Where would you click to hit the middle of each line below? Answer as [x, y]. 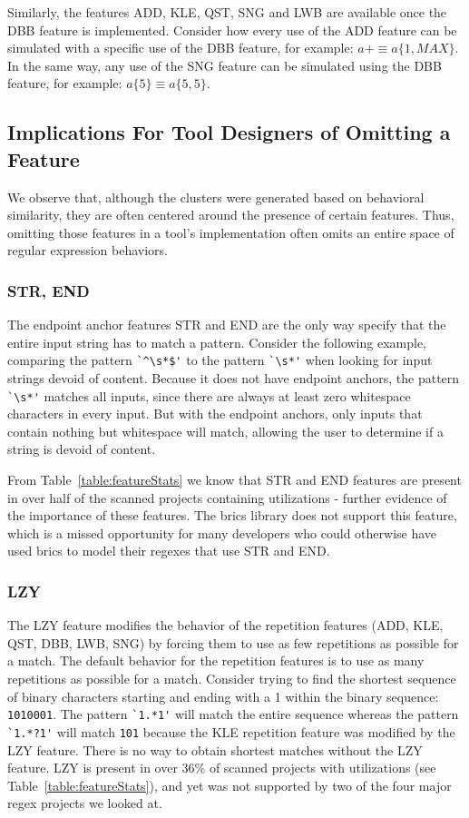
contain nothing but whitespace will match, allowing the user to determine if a [225, 431]
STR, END [49, 290]
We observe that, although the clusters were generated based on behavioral [216, 197]
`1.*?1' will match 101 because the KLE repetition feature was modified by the [231, 731]
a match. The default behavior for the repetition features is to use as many [216, 660]
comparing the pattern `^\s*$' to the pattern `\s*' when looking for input [220, 360]
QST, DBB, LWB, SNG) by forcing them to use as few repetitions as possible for [233, 642]
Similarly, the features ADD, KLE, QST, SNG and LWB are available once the [227, 12]
